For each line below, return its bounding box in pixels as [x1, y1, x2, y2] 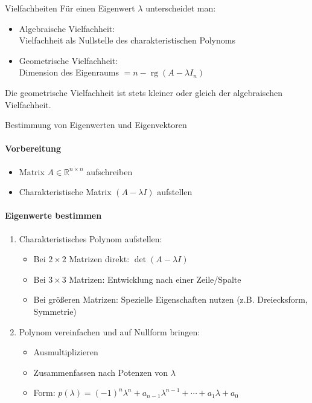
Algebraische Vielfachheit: [19, 22, 115, 34]
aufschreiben [86, 165, 133, 178]
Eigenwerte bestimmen [5, 209, 102, 222]
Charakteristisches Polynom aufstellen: [19, 232, 162, 245]
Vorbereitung [5, 142, 61, 155]
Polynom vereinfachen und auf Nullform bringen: [19, 325, 200, 338]
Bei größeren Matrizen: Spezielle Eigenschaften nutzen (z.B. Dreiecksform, [33, 293, 308, 306]
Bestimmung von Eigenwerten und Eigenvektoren [5, 118, 187, 131]
